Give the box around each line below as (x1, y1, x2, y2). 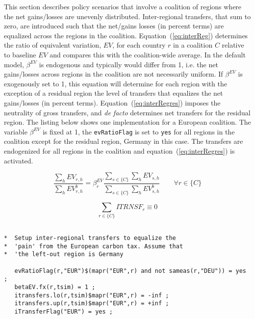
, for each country (112, 40, 166, 50)
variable (4, 126, 27, 136)
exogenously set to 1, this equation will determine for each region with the (4, 78, 227, 88)
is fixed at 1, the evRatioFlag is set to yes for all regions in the (42, 126, 235, 136)
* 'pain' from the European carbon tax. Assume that (4, 242, 183, 250)
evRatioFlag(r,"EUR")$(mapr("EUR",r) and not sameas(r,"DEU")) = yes (14, 267, 246, 274)
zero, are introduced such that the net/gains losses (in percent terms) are (4, 21, 224, 31)
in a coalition (173, 40, 213, 50)
